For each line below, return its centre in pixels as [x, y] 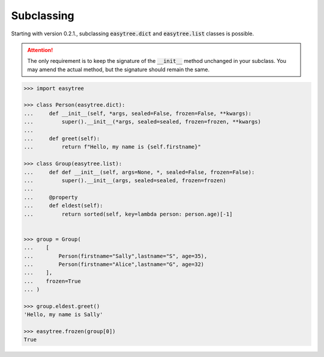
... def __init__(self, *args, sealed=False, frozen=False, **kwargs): [138, 113]
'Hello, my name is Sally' [63, 315]
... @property [51, 197]
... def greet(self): [62, 139]
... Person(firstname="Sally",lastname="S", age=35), [115, 256]
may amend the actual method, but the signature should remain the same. [118, 69]
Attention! [40, 50]
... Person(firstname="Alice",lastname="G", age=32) [114, 264]
